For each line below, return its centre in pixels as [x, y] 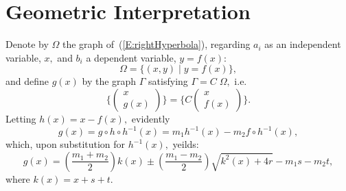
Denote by [27, 44]
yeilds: [186, 144]
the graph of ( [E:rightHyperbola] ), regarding [156, 44]
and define [27, 81]
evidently [151, 118]
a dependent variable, [131, 57]
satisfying [168, 81]
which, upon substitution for [66, 144]
